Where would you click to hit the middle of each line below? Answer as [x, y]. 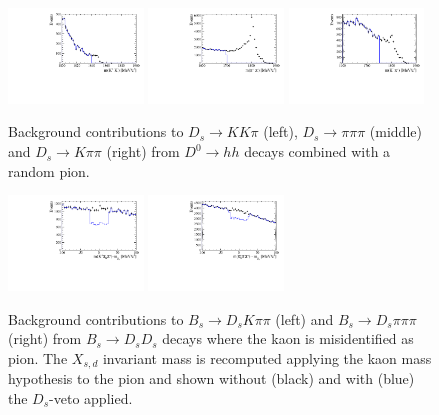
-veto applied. [91, 397]
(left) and [304, 318]
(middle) [395, 131]
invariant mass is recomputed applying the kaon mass [267, 357]
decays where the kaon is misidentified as [288, 338]
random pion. [49, 170]
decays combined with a [317, 151]
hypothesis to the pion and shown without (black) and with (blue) [211, 378]
